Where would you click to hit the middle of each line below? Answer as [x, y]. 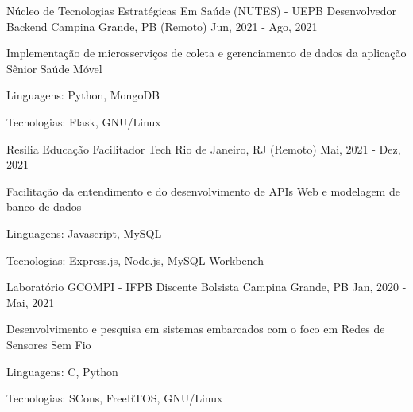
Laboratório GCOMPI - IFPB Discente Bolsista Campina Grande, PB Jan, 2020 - [206, 287]
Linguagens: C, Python [62, 371]
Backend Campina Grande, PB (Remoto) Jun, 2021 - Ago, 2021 [162, 26]
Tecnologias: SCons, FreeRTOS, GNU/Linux [115, 398]
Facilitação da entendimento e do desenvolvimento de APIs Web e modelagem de [203, 190]
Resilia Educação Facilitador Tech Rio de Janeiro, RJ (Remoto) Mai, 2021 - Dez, [204, 148]
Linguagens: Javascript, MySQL [84, 233]
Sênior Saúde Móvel [54, 68]
